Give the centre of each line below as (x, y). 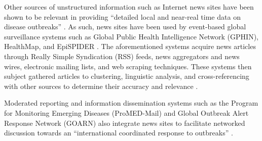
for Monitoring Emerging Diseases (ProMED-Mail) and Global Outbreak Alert (126, 112)
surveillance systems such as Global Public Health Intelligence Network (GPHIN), (131, 36)
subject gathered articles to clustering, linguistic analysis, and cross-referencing (127, 76)
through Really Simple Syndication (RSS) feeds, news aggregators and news (122, 56)
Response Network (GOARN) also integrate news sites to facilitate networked (125, 123)
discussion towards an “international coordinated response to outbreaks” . (119, 133)
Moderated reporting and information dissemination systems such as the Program (131, 103)
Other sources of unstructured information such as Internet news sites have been (129, 7)
